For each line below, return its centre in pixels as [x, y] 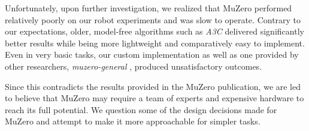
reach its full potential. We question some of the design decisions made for [141, 109]
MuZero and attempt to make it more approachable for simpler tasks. [133, 121]
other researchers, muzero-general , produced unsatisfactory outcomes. [134, 66]
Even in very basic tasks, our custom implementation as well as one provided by [152, 54]
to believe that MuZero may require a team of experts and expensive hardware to [154, 98]
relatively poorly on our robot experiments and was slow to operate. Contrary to [153, 19]
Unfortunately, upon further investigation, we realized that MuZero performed [149, 8]
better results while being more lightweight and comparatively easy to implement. [155, 43]
